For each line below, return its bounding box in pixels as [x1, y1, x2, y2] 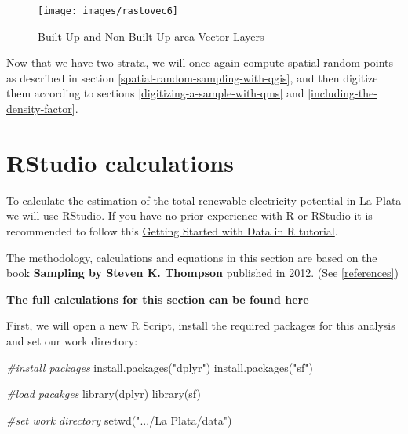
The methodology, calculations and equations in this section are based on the [6, 249, 377, 265]
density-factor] [6, 100, 75, 117]
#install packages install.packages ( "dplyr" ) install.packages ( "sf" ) [6, 359, 313, 375]
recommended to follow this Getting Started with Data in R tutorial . [6, 222, 338, 239]
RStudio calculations [6, 146, 234, 178]
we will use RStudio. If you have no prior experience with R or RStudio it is [6, 207, 373, 224]
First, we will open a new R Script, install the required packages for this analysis [6, 317, 395, 334]
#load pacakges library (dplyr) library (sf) [6, 385, 201, 402]
